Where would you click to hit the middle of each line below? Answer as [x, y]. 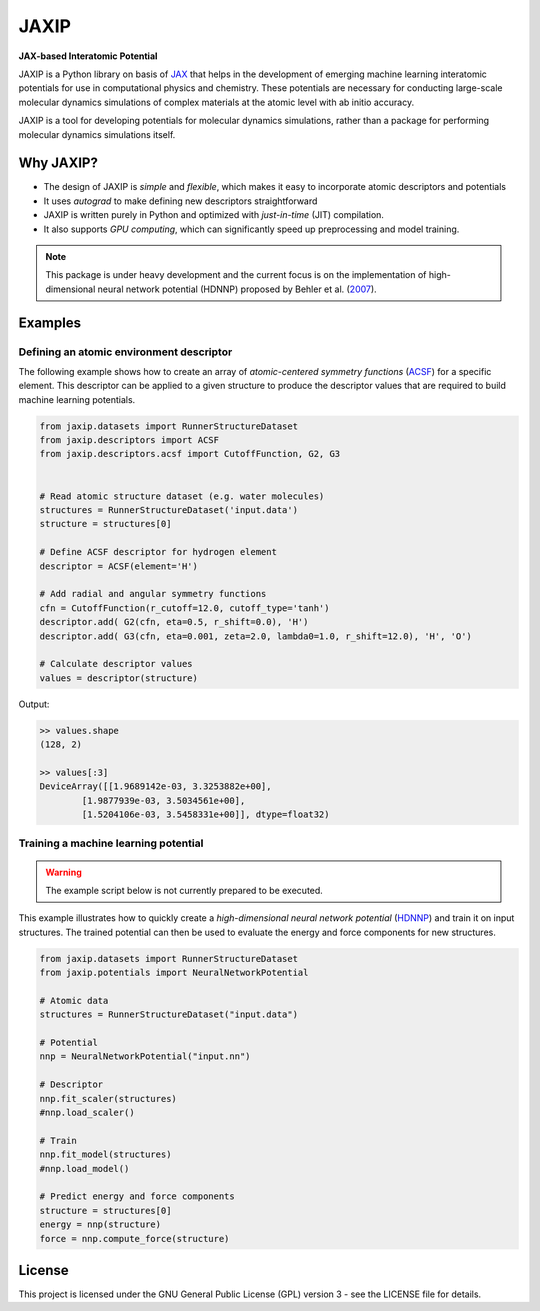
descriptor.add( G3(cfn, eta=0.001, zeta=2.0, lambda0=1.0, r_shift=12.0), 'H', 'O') [255, 636]
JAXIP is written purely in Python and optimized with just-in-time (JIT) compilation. [214, 215]
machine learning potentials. [77, 399]
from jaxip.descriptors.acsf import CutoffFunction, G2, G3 [190, 454]
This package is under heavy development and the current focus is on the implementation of [236, 275]
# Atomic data [74, 1000]
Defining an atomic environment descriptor [125, 352]
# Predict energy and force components [137, 1196]
